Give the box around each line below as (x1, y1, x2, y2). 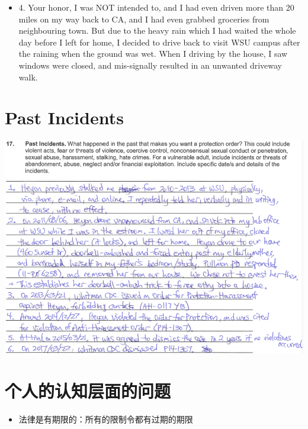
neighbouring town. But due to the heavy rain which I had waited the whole (18, 24, 296, 37)
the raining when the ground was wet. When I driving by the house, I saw (18, 47, 288, 60)
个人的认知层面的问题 (5, 379, 171, 403)
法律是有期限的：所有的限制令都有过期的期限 (18, 413, 193, 425)
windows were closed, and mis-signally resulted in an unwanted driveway (18, 59, 283, 71)
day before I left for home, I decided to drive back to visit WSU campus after (18, 36, 300, 48)
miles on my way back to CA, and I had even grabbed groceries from (18, 12, 269, 25)
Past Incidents (5, 105, 124, 130)
